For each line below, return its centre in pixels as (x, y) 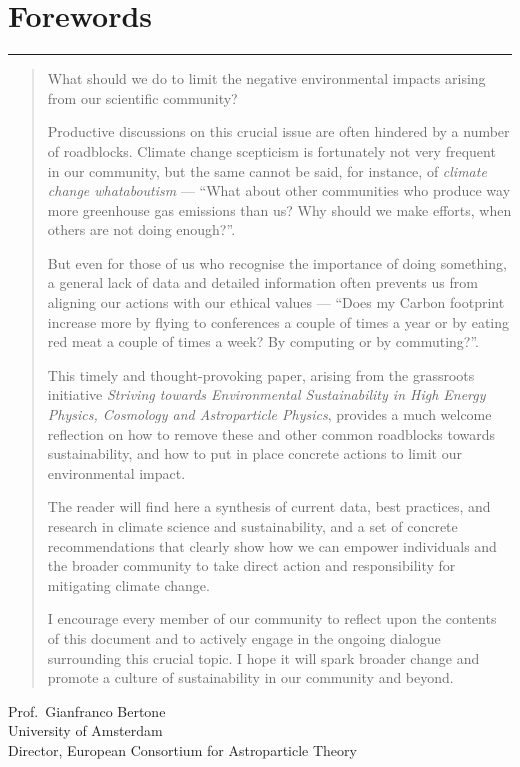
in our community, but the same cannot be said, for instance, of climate (267, 170)
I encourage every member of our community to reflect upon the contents (272, 618)
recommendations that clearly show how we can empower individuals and (272, 545)
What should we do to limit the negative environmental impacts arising (266, 78)
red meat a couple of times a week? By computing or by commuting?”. (263, 341)
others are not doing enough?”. (141, 229)
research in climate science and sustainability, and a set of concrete (252, 526)
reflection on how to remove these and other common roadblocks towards (271, 433)
